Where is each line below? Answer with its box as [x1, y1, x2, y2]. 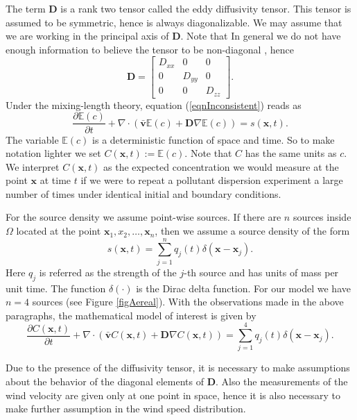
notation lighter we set [6, 146, 101, 160]
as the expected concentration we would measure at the [103, 159, 339, 174]
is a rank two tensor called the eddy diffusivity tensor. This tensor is [60, 1, 351, 15]
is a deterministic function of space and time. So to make [92, 132, 335, 146]
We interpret [6, 159, 60, 174]
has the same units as [245, 146, 337, 160]
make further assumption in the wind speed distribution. [6, 401, 246, 416]
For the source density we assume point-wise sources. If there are [6, 210, 281, 224]
